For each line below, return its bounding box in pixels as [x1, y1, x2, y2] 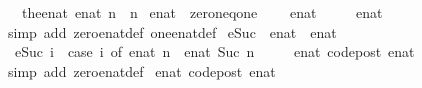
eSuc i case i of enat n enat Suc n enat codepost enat [14, 41, 415, 62]
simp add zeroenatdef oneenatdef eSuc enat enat [7, 21, 337, 42]
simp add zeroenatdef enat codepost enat [7, 60, 276, 81]
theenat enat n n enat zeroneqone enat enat [21, 2, 383, 22]
